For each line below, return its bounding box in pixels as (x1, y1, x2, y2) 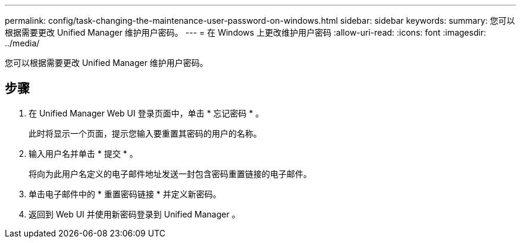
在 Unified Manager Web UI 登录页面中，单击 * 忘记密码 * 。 (29, 108, 264, 118)
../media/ (5, 38, 40, 48)
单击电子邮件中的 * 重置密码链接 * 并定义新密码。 (29, 188, 221, 199)
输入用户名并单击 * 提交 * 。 (29, 148, 138, 159)
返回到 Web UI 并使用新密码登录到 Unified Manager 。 (29, 209, 240, 219)
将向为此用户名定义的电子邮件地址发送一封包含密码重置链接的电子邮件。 (29, 168, 312, 179)
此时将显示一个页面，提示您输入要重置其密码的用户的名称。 (29, 128, 262, 138)
